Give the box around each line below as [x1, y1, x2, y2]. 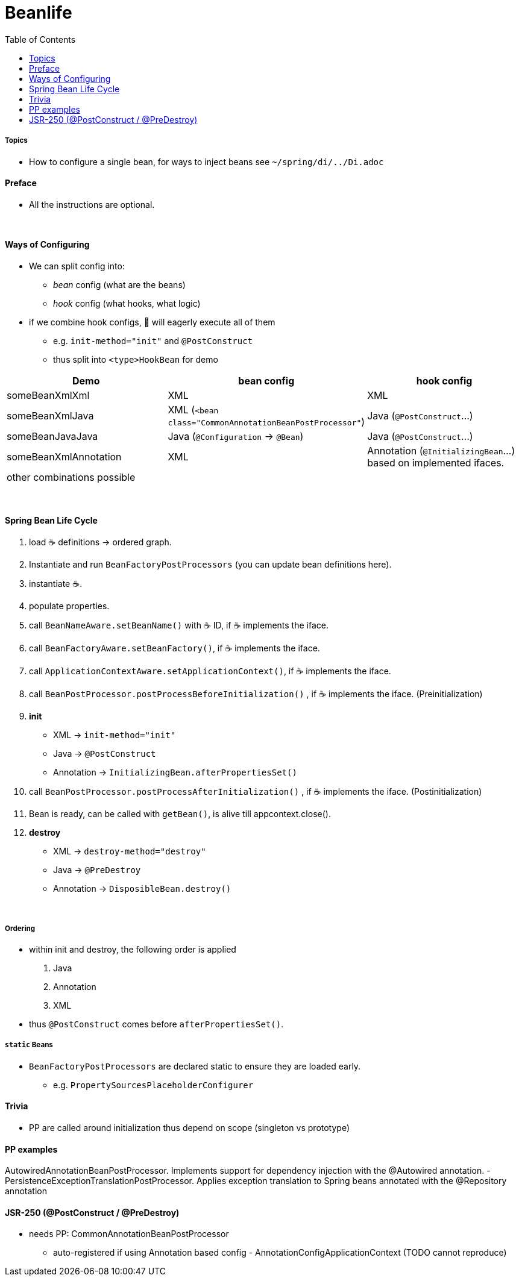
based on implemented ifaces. [367, 456, 505, 469]
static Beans [5, 1041, 53, 1050]
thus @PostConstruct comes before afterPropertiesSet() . [29, 1018, 284, 1029]
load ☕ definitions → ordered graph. [29, 537, 172, 548]
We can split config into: [29, 260, 125, 271]
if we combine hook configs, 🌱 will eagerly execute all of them [29, 316, 275, 327]
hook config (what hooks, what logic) [53, 298, 201, 309]
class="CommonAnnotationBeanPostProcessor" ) [168, 415, 365, 428]
